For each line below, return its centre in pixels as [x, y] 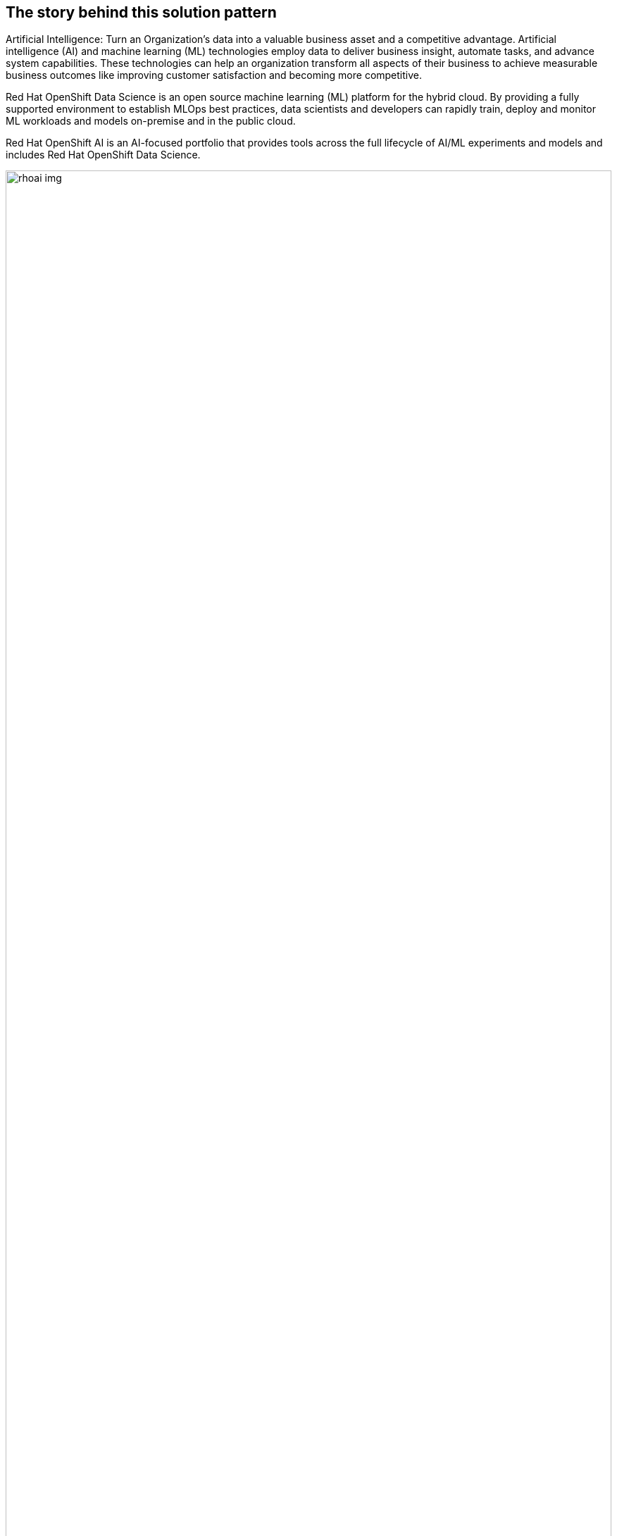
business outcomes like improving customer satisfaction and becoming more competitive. [214, 75]
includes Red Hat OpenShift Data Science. [103, 155]
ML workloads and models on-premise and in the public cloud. [151, 121]
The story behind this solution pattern [141, 12]
